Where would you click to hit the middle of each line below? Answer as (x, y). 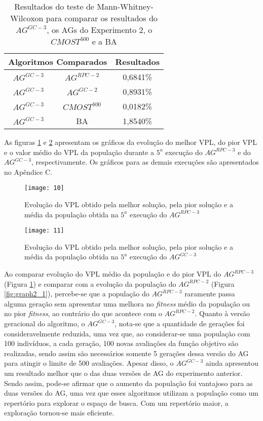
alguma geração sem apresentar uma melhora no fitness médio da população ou (127, 303)
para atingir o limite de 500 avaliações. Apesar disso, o (89, 363)
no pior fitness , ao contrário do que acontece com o (83, 313)
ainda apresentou (232, 363)
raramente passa (210, 294)
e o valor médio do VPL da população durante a (79, 152)
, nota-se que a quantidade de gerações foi (180, 323)
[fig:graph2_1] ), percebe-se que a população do (77, 294)
